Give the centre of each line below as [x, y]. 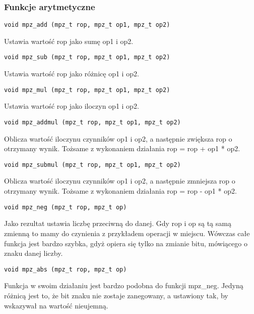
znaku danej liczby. [34, 253]
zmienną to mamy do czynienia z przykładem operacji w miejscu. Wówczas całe [127, 233]
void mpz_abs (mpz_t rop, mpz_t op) [66, 269]
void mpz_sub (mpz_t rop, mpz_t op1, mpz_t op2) [87, 57]
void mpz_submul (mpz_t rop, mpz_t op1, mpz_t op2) [92, 165]
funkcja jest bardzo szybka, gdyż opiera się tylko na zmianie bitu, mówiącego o [126, 243]
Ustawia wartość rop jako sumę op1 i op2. [69, 41]
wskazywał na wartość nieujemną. [56, 305]
